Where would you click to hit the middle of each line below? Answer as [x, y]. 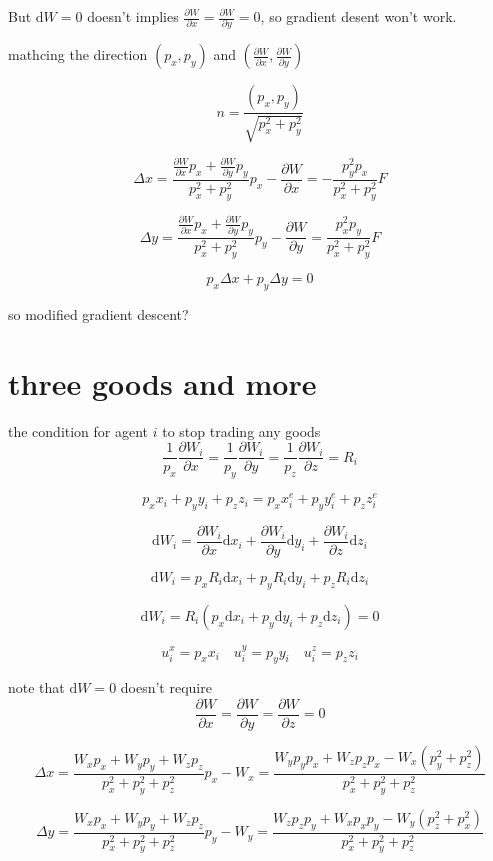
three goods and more [162, 382]
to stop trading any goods [241, 430]
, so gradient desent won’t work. [358, 16]
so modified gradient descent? [98, 313]
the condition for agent [78, 430]
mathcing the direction [78, 54]
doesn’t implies [133, 16]
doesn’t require [166, 687]
